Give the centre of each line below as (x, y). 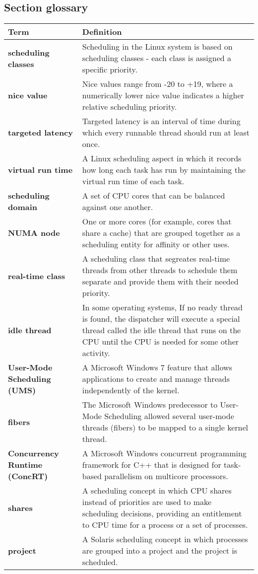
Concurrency (33, 453)
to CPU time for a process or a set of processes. (165, 525)
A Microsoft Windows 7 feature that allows (157, 367)
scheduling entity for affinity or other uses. (156, 244)
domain (23, 207)
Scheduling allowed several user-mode (169, 416)
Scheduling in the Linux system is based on (157, 47)
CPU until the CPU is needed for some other (161, 342)
